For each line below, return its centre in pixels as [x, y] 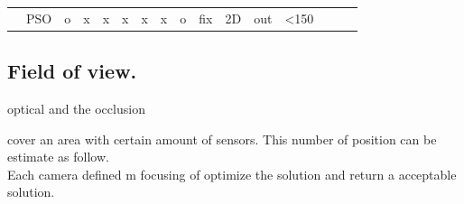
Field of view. [72, 71]
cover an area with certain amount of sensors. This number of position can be [222, 139]
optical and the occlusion [76, 109]
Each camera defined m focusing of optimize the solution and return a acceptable [232, 174]
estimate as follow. [58, 157]
